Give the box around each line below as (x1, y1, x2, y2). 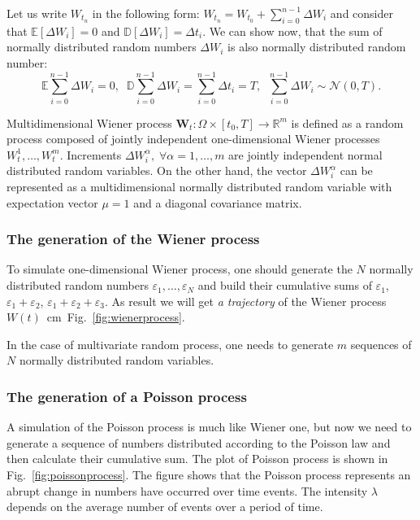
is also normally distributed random (227, 38, 406, 55)
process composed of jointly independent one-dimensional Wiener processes (6, 130, 380, 147)
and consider (330, 5, 393, 21)
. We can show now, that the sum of (202, 22, 383, 39)
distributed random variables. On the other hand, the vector (6, 162, 307, 179)
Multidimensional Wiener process (6, 114, 172, 131)
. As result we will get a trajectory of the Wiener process (105, 292, 387, 309)
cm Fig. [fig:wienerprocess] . (46, 308, 185, 326)
